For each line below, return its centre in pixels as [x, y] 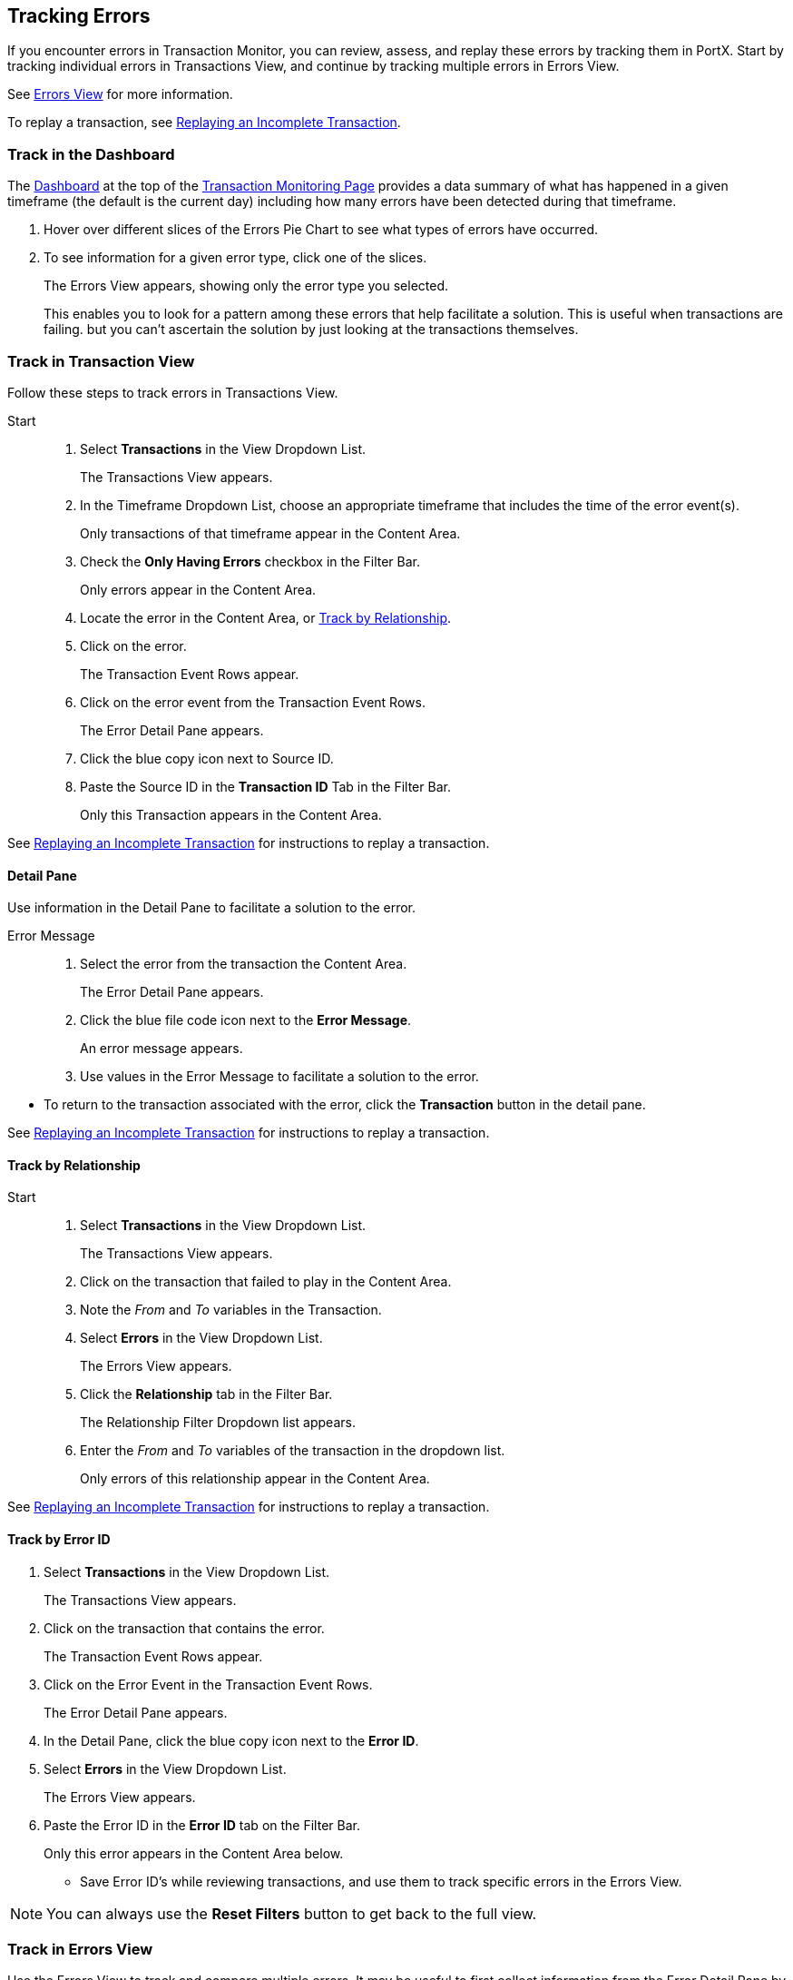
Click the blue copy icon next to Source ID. [207, 758]
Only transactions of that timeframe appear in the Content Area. [270, 533]
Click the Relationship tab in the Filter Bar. [206, 1394]
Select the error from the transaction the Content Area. [244, 964]
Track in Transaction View [101, 361]
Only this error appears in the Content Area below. [194, 1853]
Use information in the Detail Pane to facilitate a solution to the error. [212, 908]
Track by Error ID [59, 1539]
